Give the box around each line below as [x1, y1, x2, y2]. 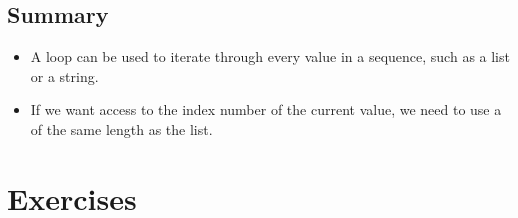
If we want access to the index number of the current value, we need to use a [30, 99, 502, 120]
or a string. [30, 65, 99, 86]
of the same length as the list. [30, 118, 213, 139]
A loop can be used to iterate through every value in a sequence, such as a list [30, 46, 510, 67]
